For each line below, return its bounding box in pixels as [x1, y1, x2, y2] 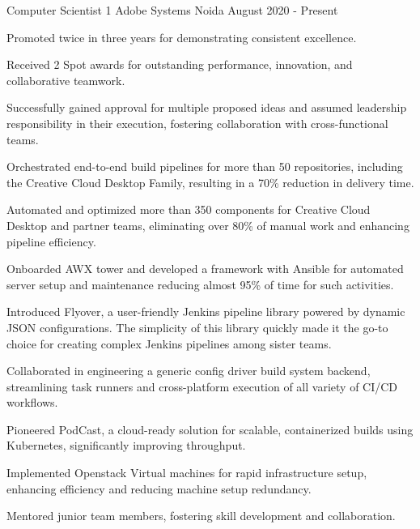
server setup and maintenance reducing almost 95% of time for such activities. [6, 275, 394, 292]
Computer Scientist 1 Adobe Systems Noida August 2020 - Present [6, 2, 338, 18]
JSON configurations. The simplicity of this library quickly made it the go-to [6, 318, 388, 335]
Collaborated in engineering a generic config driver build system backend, [6, 362, 371, 379]
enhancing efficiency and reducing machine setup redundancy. [6, 480, 312, 497]
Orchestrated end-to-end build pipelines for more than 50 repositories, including [6, 158, 403, 175]
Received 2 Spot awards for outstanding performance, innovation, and [6, 56, 353, 73]
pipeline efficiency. [6, 233, 96, 250]
